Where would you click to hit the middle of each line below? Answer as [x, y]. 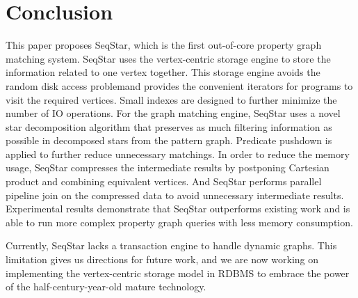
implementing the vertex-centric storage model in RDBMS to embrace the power [178, 273]
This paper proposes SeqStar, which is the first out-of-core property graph [164, 45]
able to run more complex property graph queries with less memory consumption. [179, 222]
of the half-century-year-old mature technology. [106, 287]
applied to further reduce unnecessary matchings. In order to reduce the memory [178, 154]
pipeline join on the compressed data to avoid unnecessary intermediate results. [175, 195]
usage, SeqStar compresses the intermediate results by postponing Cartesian [168, 167]
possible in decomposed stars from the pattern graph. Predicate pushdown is [169, 140]
